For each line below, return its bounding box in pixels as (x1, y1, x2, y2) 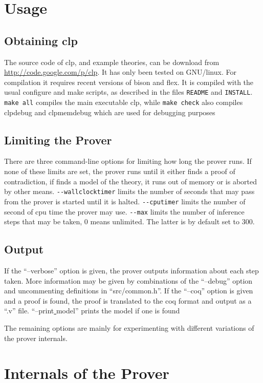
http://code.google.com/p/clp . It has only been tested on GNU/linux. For (4, 67, 236, 77)
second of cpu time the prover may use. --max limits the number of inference (4, 206, 245, 217)
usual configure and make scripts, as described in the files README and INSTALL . (4, 87, 253, 97)
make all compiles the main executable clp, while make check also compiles (4, 97, 243, 108)
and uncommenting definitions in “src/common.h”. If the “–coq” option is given (4, 285, 253, 296)
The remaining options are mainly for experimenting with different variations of (4, 322, 254, 333)
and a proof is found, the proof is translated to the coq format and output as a (4, 295, 252, 306)
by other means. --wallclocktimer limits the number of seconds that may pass (4, 186, 255, 197)
